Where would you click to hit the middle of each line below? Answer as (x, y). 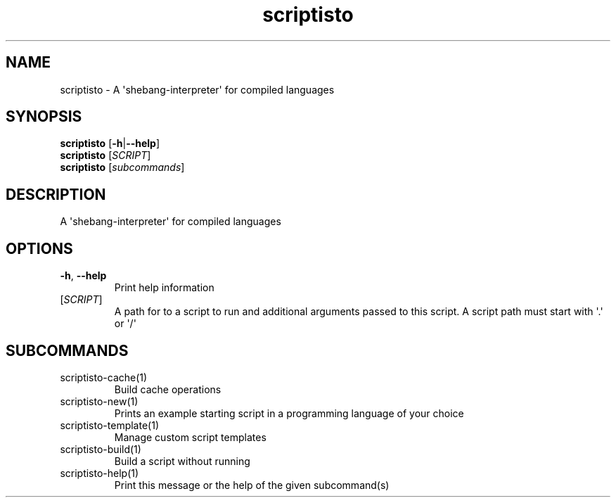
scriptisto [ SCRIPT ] (105, 155)
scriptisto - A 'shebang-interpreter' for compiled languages (197, 89)
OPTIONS (39, 248)
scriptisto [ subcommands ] (122, 167)
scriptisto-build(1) (101, 449)
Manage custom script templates (190, 437)
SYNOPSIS (44, 117)
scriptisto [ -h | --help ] (110, 144)
